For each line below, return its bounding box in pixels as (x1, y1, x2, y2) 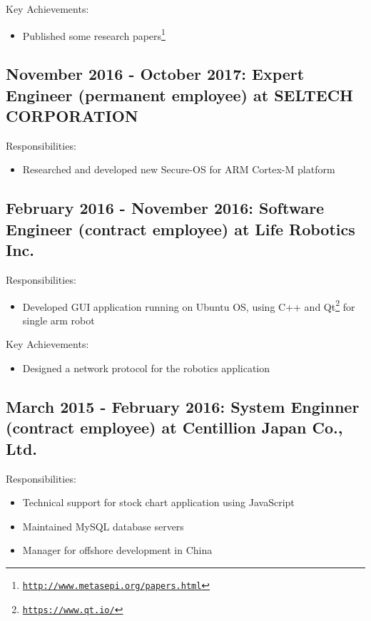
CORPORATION (6, 105, 138, 127)
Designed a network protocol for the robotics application (22, 361, 270, 376)
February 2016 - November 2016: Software (6, 197, 325, 219)
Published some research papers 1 (22, 26, 166, 43)
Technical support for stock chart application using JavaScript (22, 495, 295, 510)
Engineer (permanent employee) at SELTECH (6, 83, 353, 106)
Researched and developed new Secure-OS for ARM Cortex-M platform (22, 162, 335, 177)
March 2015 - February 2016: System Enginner (6, 396, 360, 418)
